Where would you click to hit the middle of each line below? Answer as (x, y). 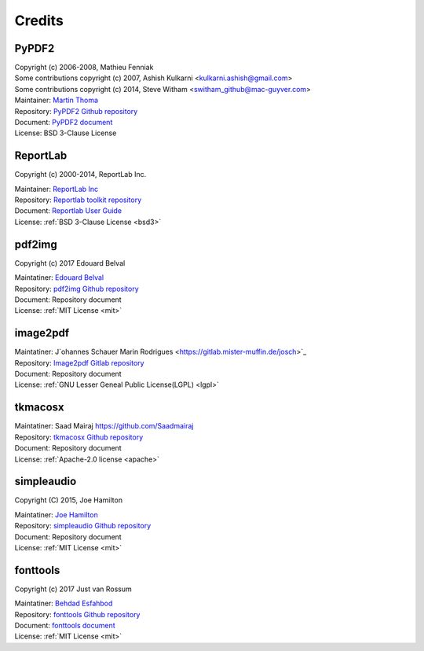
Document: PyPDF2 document (64, 123)
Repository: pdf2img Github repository (77, 289)
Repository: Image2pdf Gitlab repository (79, 362)
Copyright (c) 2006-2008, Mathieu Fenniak (84, 68)
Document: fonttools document (65, 626)
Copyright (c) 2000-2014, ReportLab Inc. (80, 175)
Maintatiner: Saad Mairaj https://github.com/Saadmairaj (104, 426)
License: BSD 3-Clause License (66, 133)
